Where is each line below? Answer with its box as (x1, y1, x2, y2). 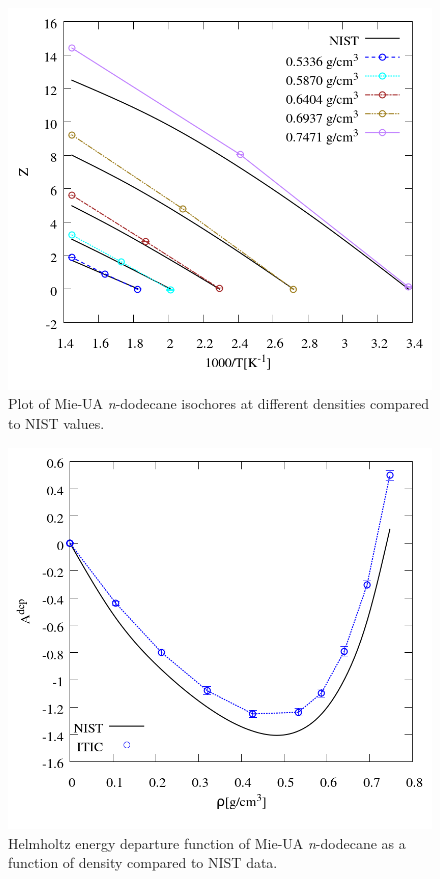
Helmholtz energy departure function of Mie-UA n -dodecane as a (8, 832, 406, 853)
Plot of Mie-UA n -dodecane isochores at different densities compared (8, 393, 430, 414)
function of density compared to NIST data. (8, 852, 278, 873)
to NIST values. (8, 412, 105, 433)
